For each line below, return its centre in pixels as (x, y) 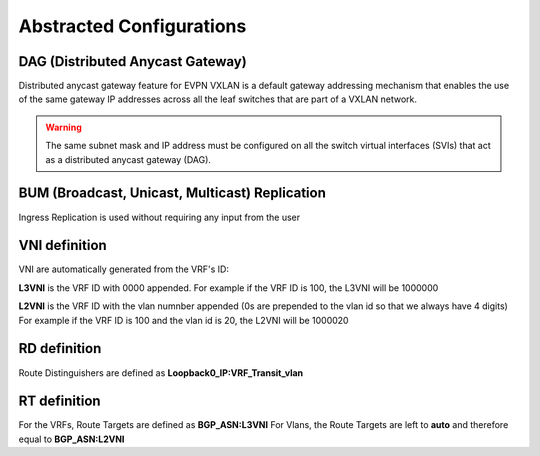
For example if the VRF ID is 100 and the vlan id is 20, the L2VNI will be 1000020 (183, 320)
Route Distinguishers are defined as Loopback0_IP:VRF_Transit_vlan (161, 372)
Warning (63, 127)
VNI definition (62, 245)
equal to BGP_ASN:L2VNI (71, 439)
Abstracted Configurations (132, 26)
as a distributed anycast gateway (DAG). (128, 159)
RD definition (60, 348)
